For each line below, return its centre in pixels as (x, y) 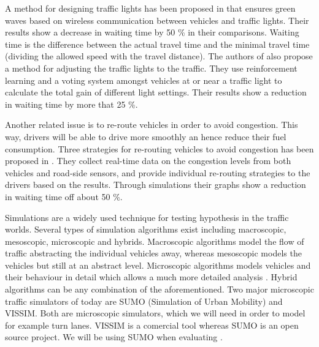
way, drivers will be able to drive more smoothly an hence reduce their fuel (146, 136)
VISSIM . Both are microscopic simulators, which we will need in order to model (155, 313)
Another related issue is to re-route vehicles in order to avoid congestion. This (152, 125)
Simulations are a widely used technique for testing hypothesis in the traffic (147, 217)
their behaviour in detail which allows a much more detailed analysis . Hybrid (151, 277)
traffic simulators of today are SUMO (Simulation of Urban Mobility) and (144, 301)
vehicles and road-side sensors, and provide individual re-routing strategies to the (158, 172)
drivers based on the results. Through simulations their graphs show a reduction (156, 185)
